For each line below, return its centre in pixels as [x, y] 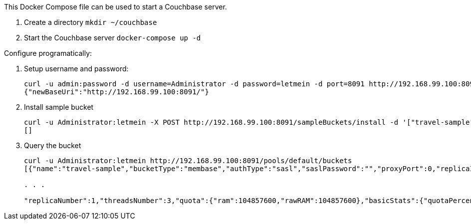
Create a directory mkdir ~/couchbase [91, 22]
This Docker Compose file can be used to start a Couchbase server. [116, 7]
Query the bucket [53, 145]
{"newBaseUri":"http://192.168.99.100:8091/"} [117, 92]
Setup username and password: [76, 69]
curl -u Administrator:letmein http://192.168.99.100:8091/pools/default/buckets [188, 161]
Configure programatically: [48, 53]
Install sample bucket [59, 107]
